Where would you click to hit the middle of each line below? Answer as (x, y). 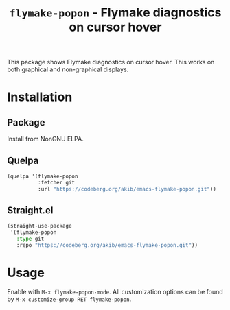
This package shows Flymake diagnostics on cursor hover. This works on (111, 62)
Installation (40, 97)
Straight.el (30, 211)
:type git (30, 239)
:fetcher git (56, 182)
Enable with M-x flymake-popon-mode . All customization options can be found (115, 291)
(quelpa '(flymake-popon (43, 176)
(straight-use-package (39, 226)
